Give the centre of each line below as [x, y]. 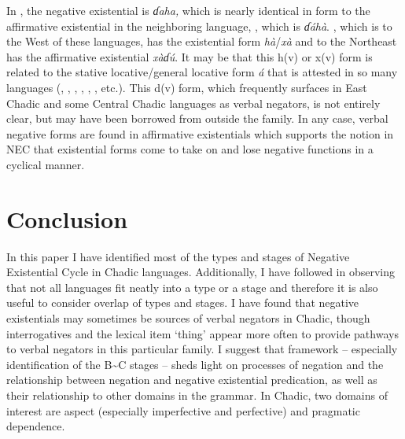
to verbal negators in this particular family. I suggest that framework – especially [202, 349]
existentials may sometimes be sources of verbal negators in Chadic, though [188, 318]
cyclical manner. [46, 164]
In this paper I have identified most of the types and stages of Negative [178, 256]
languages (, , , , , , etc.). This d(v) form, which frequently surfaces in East [187, 87]
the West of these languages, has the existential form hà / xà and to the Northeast [202, 41]
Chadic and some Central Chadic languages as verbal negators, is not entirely [193, 103]
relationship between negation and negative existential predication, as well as [192, 380]
